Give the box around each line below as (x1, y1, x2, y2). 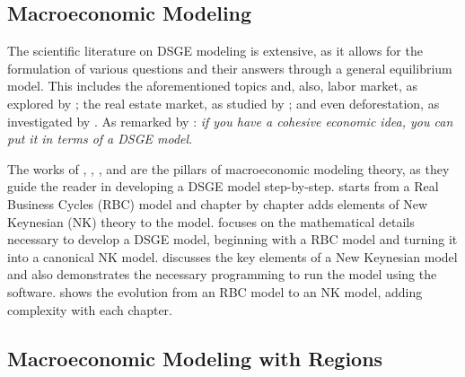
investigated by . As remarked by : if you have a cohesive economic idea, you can (7, 111, 453, 130)
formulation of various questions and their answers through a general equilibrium (7, 58, 452, 77)
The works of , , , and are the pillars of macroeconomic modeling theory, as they (7, 159, 450, 178)
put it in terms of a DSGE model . (7, 129, 193, 148)
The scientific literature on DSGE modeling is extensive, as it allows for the (7, 41, 423, 60)
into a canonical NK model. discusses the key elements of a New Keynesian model (7, 247, 458, 266)
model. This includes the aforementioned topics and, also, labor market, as (7, 76, 418, 95)
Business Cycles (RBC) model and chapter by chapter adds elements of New (7, 194, 428, 213)
